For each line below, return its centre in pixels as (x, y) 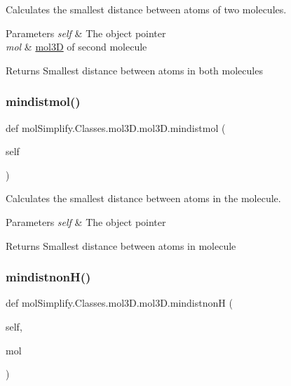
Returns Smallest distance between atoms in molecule (121, 245)
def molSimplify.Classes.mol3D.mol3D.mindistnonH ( (119, 303)
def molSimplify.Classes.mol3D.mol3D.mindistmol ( (116, 127)
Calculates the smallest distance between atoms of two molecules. (146, 9)
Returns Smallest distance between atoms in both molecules (134, 70)
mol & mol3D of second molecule (76, 47)
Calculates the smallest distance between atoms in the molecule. (143, 198)
